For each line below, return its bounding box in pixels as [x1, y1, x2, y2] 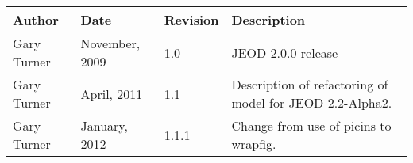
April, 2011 [80, 84, 143, 103]
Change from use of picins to [231, 116, 392, 135]
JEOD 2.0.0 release [231, 43, 338, 62]
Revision [164, 10, 219, 28]
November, [80, 34, 141, 52]
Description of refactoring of [231, 75, 388, 93]
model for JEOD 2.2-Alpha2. [231, 93, 392, 112]
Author [13, 10, 59, 28]
